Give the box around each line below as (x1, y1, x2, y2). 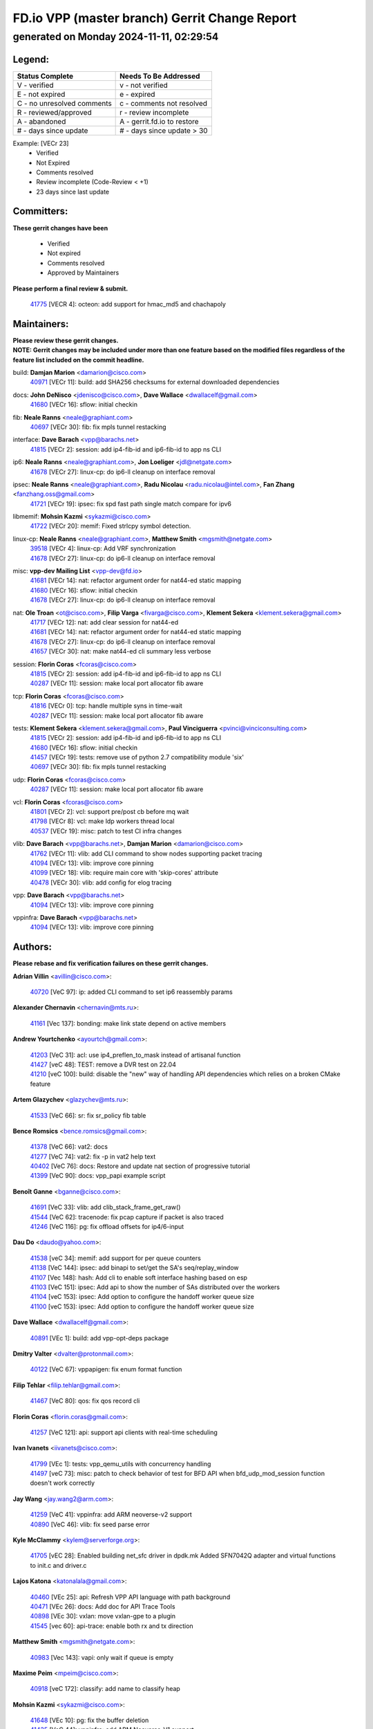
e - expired (119, 89, 155, 99)
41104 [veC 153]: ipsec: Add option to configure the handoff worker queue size (30, 1293, 255, 1301)
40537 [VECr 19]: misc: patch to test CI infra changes (30, 826, 182, 835)
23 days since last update (36, 187, 110, 196)
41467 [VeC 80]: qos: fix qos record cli (30, 1397, 140, 1405)
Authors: (12, 941, 52, 953)
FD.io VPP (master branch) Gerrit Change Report (12, 10, 297, 26)
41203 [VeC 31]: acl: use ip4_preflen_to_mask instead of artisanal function (30, 1051, 241, 1059)
